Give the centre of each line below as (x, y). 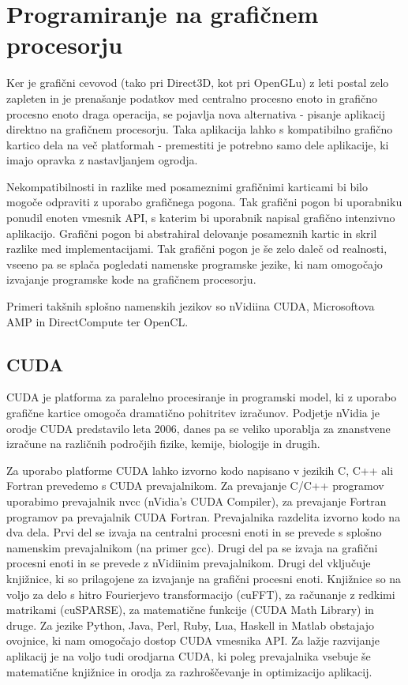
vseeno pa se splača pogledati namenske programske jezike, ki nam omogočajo (195, 263)
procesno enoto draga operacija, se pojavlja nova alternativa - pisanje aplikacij (196, 113)
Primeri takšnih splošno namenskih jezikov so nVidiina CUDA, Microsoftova (191, 306)
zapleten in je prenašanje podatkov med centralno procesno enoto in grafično (192, 98)
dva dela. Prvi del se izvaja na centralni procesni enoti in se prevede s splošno (194, 532)
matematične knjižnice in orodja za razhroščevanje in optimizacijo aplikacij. (189, 671)
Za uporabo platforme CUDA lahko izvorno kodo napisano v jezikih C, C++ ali (200, 470)
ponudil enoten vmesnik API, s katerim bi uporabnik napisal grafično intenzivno (201, 218)
